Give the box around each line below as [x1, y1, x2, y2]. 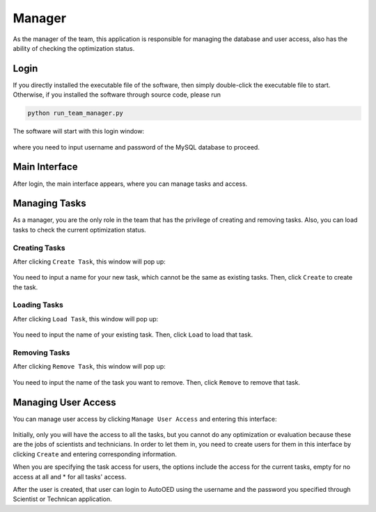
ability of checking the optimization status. [13, 44, 135, 52]
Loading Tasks [13, 300, 64, 310]
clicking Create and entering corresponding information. [13, 449, 178, 458]
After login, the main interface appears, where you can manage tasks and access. [13, 179, 248, 188]
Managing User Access [13, 397, 116, 408]
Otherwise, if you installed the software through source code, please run [13, 90, 221, 99]
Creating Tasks [13, 243, 65, 253]
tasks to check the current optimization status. [13, 225, 146, 234]
